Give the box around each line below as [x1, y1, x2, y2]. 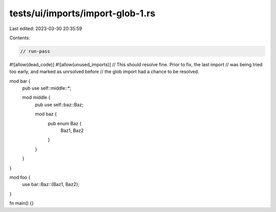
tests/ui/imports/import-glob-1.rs [9, 8, 155, 19]
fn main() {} [9, 200, 34, 206]
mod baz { [35, 111, 57, 117]
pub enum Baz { [48, 120, 82, 126]
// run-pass [20, 48, 51, 54]
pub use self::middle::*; [22, 85, 72, 91]
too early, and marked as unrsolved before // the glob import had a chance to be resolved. [9, 69, 199, 75]
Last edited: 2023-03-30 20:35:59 [9, 25, 82, 32]
